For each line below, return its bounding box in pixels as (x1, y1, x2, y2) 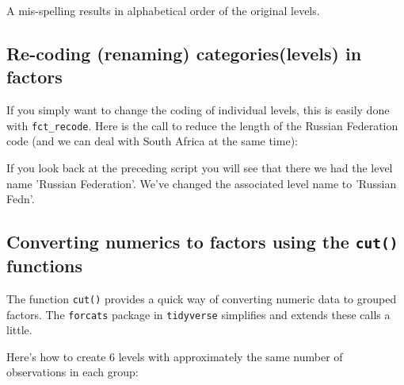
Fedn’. (6, 191, 35, 207)
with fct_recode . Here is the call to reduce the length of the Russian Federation (6, 117, 398, 133)
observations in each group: (6, 364, 139, 380)
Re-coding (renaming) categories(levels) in (6, 40, 362, 65)
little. (6, 321, 32, 338)
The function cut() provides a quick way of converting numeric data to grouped (6, 290, 397, 306)
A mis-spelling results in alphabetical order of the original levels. (6, 2, 320, 18)
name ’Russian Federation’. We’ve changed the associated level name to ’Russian (6, 175, 397, 191)
